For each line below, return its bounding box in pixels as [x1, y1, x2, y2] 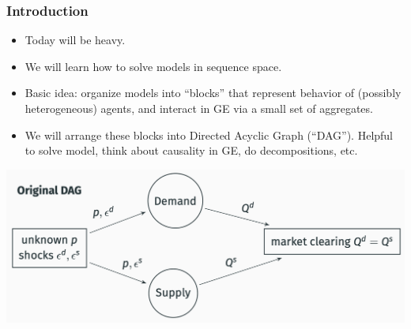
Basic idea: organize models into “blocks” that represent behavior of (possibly [25, 84, 402, 101]
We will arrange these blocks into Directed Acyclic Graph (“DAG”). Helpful [25, 126, 394, 143]
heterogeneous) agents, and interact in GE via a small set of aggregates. [25, 100, 373, 116]
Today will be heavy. [25, 32, 126, 48]
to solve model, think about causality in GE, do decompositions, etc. [25, 142, 358, 159]
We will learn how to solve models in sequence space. [25, 58, 282, 74]
